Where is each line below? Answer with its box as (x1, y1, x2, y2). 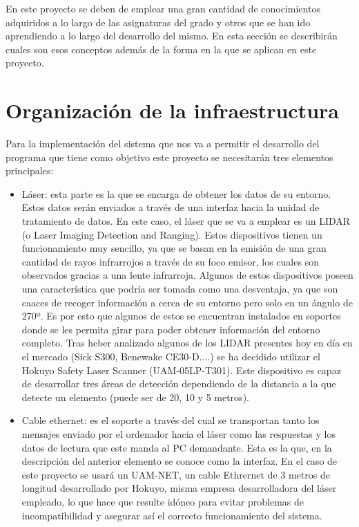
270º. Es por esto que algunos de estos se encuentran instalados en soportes (21, 308, 341, 323)
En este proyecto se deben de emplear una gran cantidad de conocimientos (6, 1, 320, 15)
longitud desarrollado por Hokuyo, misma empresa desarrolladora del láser (21, 481, 337, 495)
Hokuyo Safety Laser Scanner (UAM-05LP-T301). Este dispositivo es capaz (21, 362, 341, 377)
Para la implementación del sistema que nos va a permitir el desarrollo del (6, 136, 320, 151)
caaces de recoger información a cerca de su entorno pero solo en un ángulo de (21, 295, 353, 309)
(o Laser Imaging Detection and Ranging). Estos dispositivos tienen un (21, 227, 322, 241)
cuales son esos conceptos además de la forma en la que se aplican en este (6, 41, 317, 56)
